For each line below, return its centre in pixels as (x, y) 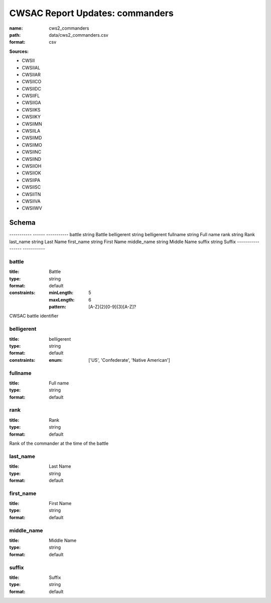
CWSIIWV (32, 208)
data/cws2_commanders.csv (79, 35)
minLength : (61, 293)
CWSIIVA (31, 201)
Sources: (19, 51)
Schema (23, 223)
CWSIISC (31, 187)
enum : (56, 360)
